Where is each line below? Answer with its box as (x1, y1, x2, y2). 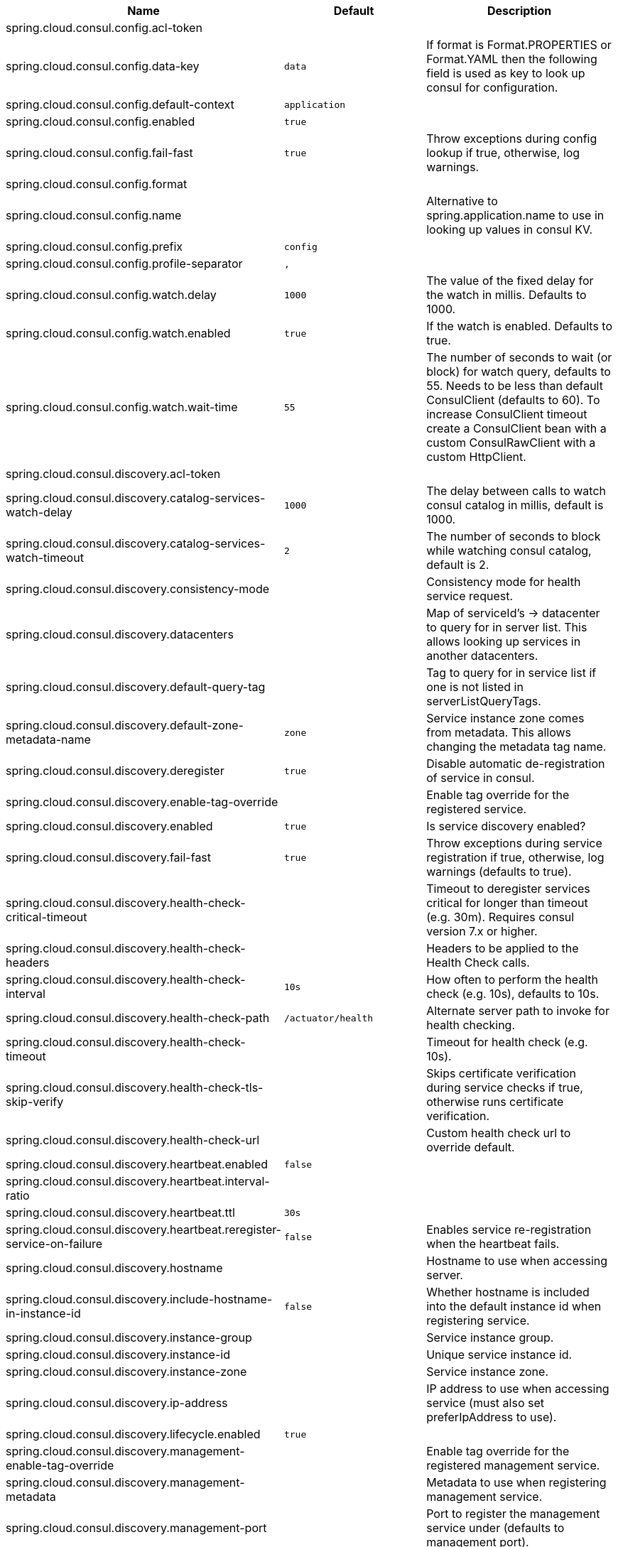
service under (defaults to (426, 1521, 565, 1535)
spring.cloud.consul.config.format (6, 177, 188, 191)
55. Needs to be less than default (426, 379, 603, 393)
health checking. (426, 1018, 516, 1032)
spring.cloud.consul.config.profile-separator (6, 256, 243, 271)
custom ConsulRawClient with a (426, 435, 596, 450)
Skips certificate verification (426, 1066, 576, 1080)
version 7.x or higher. (426, 924, 538, 938)
